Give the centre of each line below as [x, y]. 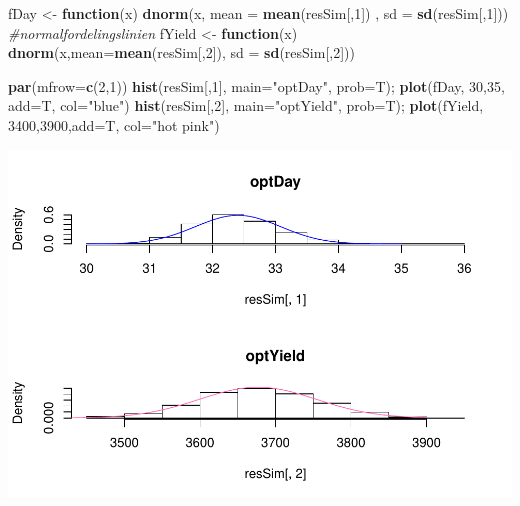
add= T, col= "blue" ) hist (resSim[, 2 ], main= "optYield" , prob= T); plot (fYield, [246, 105]
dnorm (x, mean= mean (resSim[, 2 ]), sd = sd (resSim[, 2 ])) [181, 52]
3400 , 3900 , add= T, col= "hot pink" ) [114, 124]
